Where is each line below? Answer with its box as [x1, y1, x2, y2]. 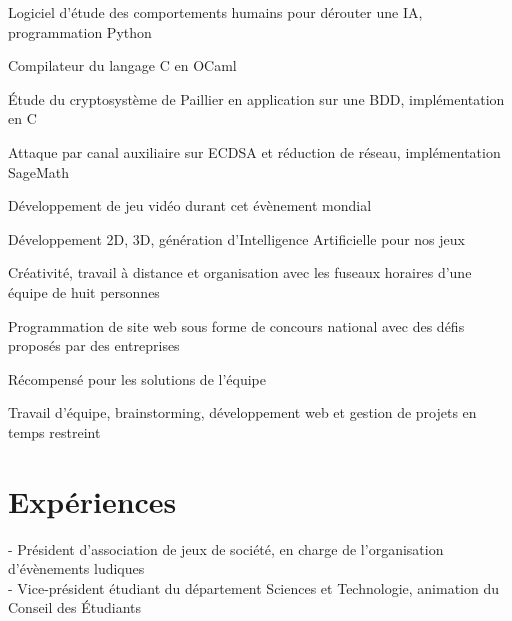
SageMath [8, 161, 70, 182]
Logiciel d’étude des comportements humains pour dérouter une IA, [8, 2, 423, 22]
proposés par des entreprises [8, 335, 180, 356]
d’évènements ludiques [8, 558, 145, 579]
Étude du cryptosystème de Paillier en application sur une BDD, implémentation [8, 88, 505, 109]
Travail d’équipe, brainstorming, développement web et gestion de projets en [8, 402, 477, 423]
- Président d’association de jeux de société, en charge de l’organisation [8, 538, 444, 559]
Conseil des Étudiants [8, 597, 142, 618]
